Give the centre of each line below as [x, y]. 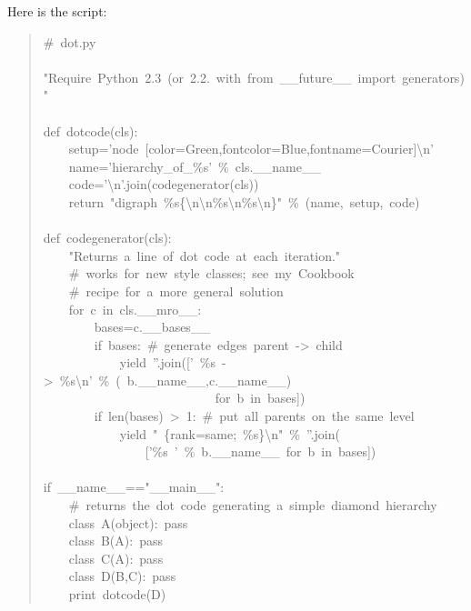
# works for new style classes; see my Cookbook [211, 273]
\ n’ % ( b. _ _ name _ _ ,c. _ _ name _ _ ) [183, 380]
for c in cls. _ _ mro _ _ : [135, 309]
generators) [433, 77]
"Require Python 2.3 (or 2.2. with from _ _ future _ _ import [220, 77]
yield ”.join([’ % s [167, 362]
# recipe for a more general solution [176, 290]
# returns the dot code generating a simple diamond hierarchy [253, 505]
